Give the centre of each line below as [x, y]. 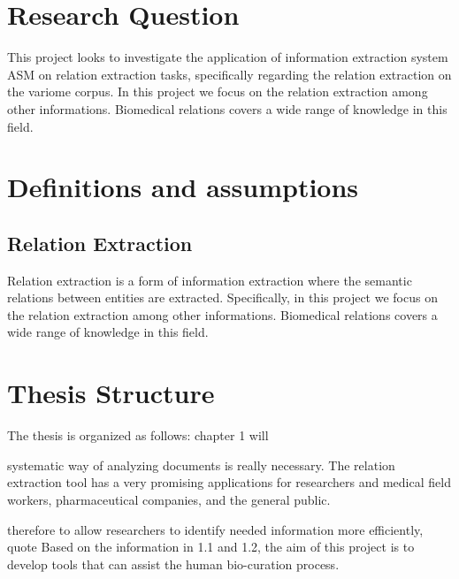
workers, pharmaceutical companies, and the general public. [169, 499]
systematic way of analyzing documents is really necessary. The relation [201, 465]
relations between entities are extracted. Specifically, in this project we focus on [222, 297]
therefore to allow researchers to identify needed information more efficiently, [215, 529]
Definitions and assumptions [183, 187]
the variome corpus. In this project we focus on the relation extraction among [218, 91]
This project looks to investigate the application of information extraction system [228, 57]
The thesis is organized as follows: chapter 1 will [138, 435]
